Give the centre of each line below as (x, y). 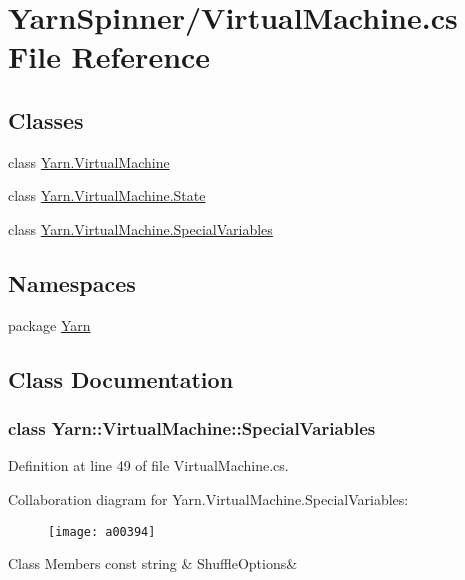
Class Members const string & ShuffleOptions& (153, 563)
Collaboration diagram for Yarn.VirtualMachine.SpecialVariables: (208, 498)
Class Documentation (121, 378)
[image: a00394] (102, 531)
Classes (46, 119)
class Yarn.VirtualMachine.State (107, 195)
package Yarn (49, 324)
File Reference (109, 56)
